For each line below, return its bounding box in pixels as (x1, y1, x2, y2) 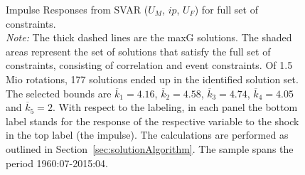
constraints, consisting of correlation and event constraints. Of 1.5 (6, 58, 293, 73)
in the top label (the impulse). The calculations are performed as (6, 127, 289, 142)
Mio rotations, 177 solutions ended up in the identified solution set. (6, 71, 299, 86)
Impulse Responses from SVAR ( (6, 2, 149, 16)
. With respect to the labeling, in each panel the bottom (52, 100, 298, 115)
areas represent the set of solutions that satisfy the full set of (6, 43, 271, 58)
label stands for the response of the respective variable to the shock (6, 113, 299, 128)
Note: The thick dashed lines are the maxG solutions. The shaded (6, 30, 292, 45)
